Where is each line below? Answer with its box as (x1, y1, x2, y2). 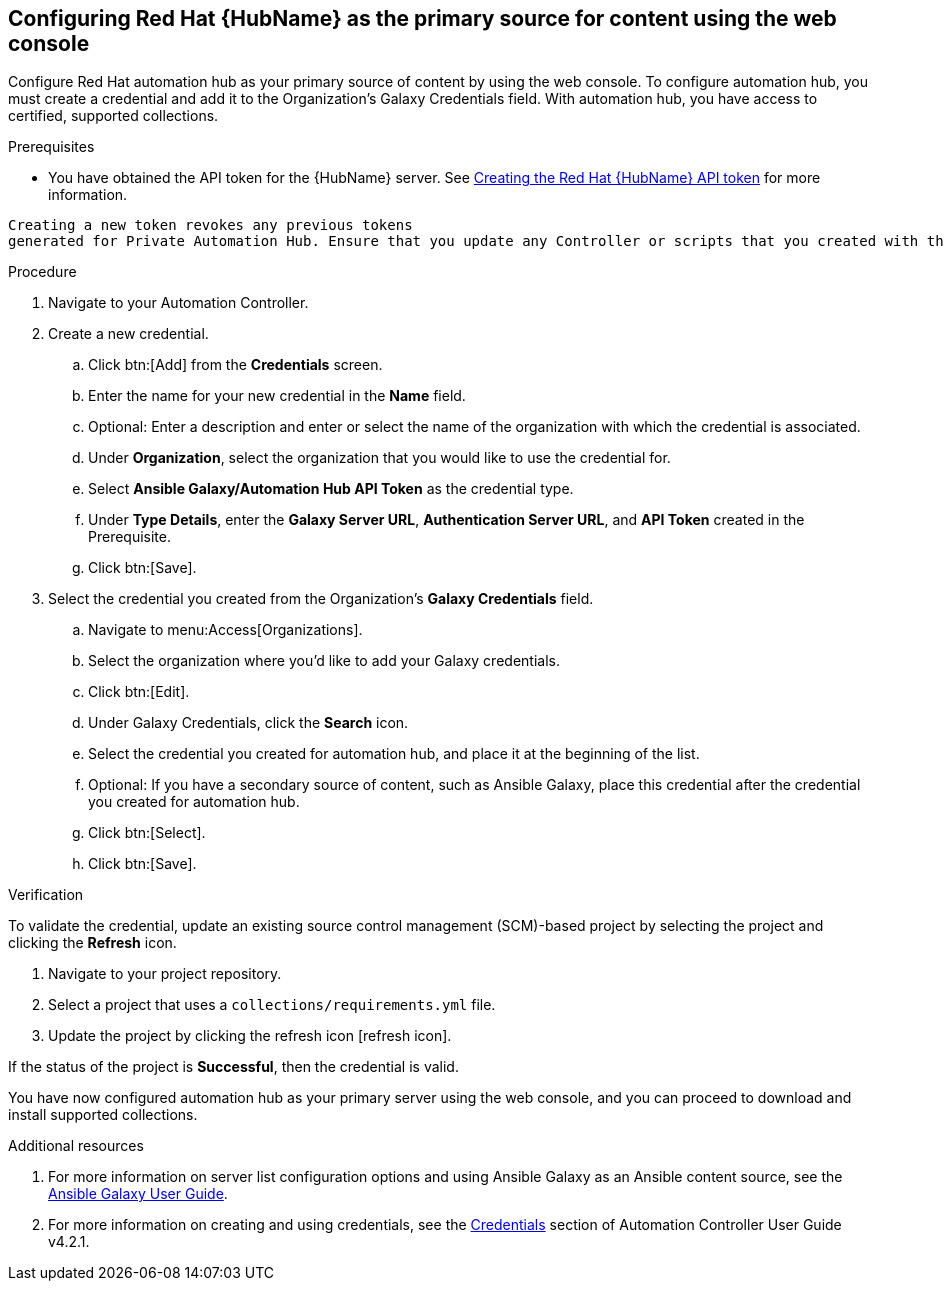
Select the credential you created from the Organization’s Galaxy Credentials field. (48, 590, 594, 608)
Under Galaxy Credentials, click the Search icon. (88, 714, 409, 732)
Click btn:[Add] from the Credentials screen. (88, 356, 383, 374)
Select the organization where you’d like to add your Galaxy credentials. (88, 652, 560, 670)
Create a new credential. (48, 325, 209, 343)
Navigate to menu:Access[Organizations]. (88, 621, 363, 639)
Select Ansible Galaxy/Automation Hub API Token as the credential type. (88, 480, 574, 498)
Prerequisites (8, 138, 95, 156)
